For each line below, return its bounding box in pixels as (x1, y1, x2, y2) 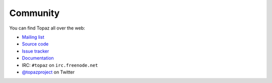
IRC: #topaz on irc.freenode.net (22, 62, 98, 68)
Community (9, 7, 60, 18)
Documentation (22, 55, 54, 61)
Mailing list (22, 34, 45, 40)
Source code (22, 41, 49, 47)
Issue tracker (22, 48, 49, 54)
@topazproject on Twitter (22, 69, 75, 75)
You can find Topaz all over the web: (9, 25, 85, 31)
